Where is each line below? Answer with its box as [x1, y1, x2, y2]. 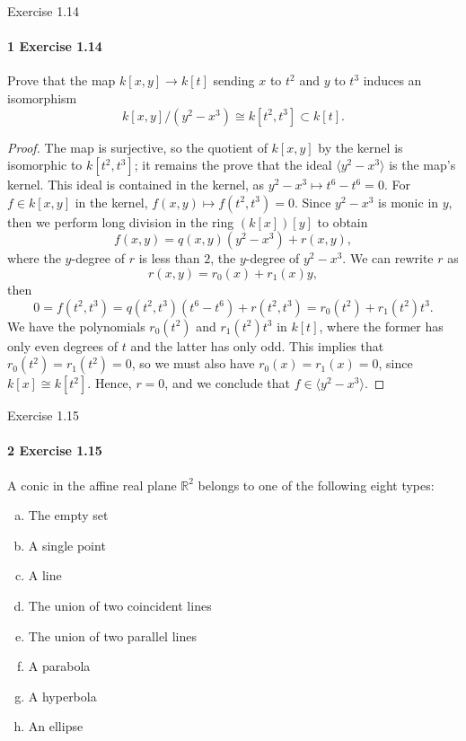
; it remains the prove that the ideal [134, 155, 332, 174]
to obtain [317, 212, 368, 231]
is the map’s [389, 155, 456, 174]
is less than [138, 249, 200, 268]
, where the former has [319, 316, 444, 335]
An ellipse [28, 717, 84, 736]
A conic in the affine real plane [7, 475, 177, 494]
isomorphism [7, 88, 77, 107]
